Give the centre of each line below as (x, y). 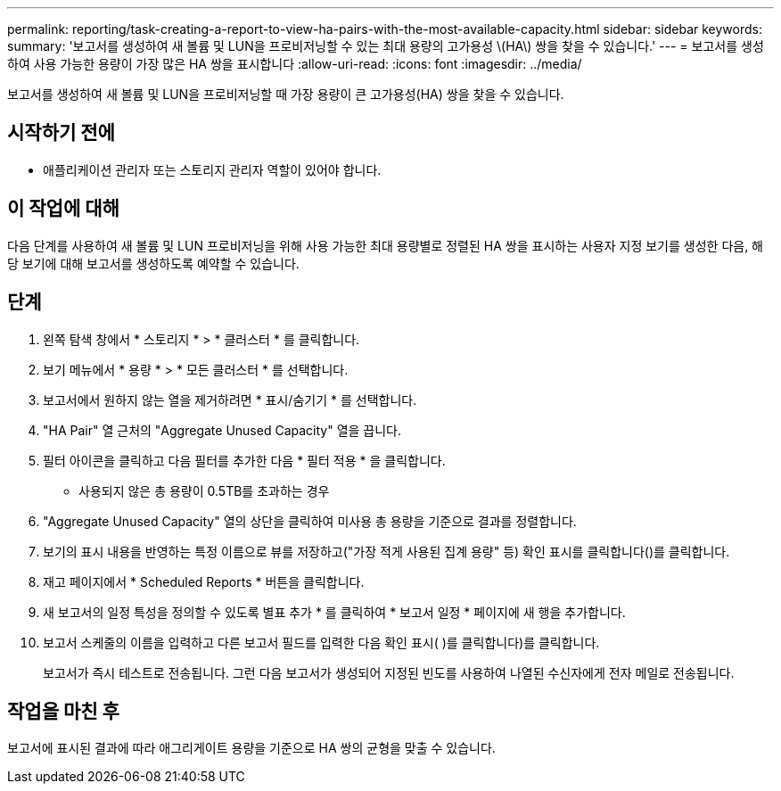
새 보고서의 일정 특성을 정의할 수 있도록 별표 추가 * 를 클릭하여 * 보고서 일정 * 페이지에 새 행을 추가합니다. (334, 612)
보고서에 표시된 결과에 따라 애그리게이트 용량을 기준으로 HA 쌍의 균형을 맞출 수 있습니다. (251, 748)
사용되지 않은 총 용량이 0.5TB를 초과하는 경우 (204, 490)
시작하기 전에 (61, 133)
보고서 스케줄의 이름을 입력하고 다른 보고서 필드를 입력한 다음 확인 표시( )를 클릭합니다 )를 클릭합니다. (321, 642)
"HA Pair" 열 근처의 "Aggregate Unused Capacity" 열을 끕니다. (222, 430)
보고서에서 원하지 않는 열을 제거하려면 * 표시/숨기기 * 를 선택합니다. (230, 400)
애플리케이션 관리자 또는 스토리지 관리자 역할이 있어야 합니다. (212, 169)
